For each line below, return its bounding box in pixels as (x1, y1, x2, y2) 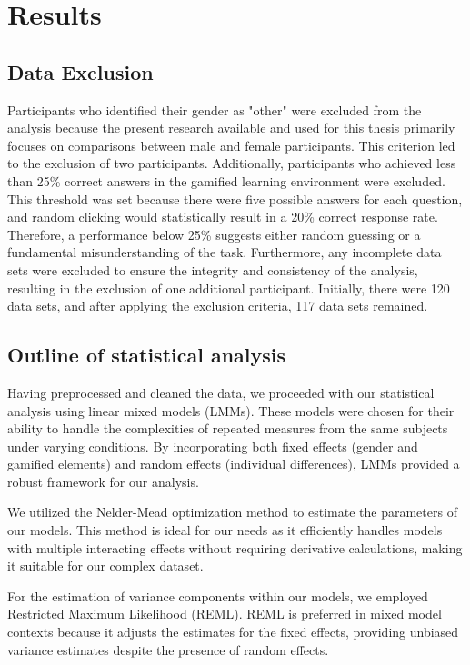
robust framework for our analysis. (7, 471, 199, 491)
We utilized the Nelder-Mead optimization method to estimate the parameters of (7, 502, 457, 521)
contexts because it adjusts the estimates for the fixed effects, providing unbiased (7, 622, 459, 641)
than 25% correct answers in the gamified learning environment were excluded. (7, 171, 445, 190)
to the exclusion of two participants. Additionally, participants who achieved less (7, 154, 456, 173)
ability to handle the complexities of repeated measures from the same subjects (7, 419, 448, 438)
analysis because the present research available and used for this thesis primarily (7, 118, 455, 137)
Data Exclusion (7, 57, 154, 85)
